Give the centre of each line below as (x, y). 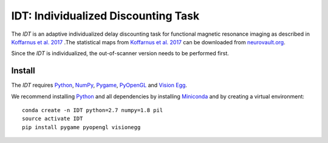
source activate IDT (53, 119)
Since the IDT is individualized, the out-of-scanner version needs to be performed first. (120, 53)
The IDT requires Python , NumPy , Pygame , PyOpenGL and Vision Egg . (99, 85)
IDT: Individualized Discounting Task (105, 16)
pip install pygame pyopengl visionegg (81, 127)
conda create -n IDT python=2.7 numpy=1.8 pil (93, 110)
